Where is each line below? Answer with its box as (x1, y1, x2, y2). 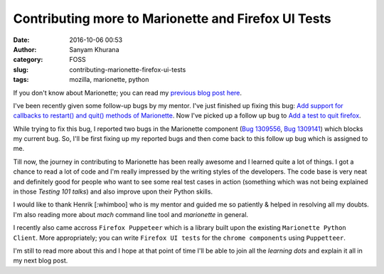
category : (13, 56, 43, 64)
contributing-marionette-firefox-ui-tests (69, 65, 186, 74)
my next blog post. (13, 256, 68, 265)
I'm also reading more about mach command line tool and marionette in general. (13, 210, 249, 218)
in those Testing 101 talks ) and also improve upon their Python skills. (13, 187, 213, 196)
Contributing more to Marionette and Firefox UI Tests (13, 11, 331, 26)
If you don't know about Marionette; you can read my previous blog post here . (13, 88, 242, 97)
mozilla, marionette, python (69, 75, 149, 84)
